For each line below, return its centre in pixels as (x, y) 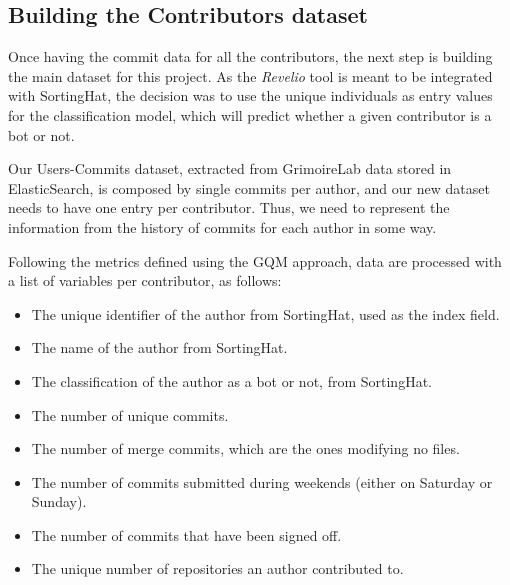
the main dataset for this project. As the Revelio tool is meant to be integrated (250, 75)
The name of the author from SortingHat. (159, 347)
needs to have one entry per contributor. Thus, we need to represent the (229, 207)
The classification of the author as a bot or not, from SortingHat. (231, 380)
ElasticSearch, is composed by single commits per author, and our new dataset (249, 187)
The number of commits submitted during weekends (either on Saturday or (262, 481)
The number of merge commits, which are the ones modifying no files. (245, 448)
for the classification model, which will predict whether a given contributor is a (250, 114)
